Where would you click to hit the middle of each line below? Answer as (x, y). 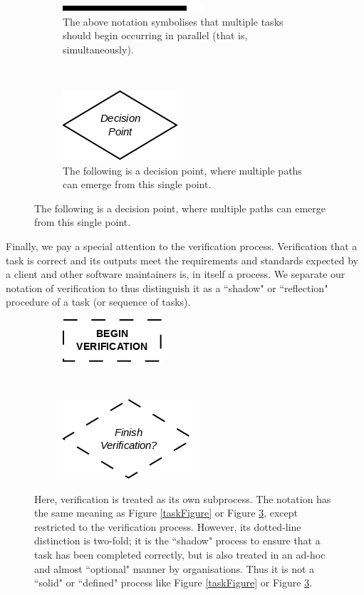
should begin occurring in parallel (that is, (155, 35)
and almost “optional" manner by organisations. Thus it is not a (175, 568)
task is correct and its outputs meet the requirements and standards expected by (182, 260)
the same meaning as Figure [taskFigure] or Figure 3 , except (166, 513)
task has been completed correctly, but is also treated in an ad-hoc (180, 555)
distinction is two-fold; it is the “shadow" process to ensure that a (177, 540)
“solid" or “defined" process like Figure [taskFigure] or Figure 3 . (173, 583)
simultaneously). (98, 49)
